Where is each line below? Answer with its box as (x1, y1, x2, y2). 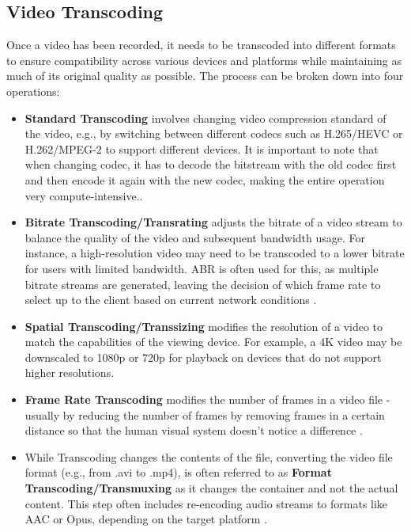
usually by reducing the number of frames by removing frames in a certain (25, 406, 385, 423)
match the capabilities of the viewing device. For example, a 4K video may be (25, 333, 402, 350)
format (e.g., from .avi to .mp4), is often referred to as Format (25, 464, 332, 481)
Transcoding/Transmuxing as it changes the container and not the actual (25, 480, 398, 496)
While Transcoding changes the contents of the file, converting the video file (25, 448, 393, 465)
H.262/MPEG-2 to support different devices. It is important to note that (25, 140, 379, 157)
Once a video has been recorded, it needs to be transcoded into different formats (6, 36, 396, 53)
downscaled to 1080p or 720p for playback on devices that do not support (25, 348, 382, 365)
